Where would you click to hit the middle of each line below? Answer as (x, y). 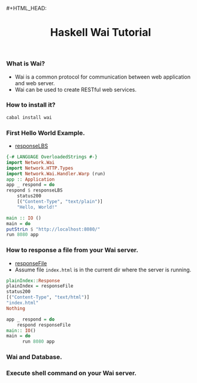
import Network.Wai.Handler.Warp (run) (56, 173)
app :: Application (31, 179)
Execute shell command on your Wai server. (71, 373)
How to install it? (31, 105)
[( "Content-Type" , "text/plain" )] (60, 202)
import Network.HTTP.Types (40, 168)
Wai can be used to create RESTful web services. (75, 89)
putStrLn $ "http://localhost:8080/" (53, 229)
